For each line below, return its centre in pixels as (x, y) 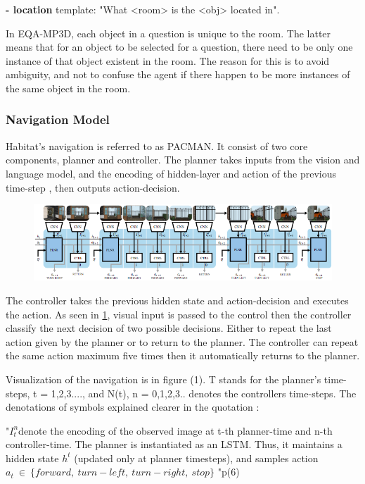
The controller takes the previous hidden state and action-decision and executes (177, 300)
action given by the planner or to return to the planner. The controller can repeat (182, 341)
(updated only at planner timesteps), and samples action (196, 458)
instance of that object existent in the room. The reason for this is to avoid (168, 60)
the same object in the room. (68, 88)
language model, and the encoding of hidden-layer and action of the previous (171, 173)
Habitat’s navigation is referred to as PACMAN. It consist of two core (157, 145)
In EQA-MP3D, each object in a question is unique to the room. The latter (168, 33)
